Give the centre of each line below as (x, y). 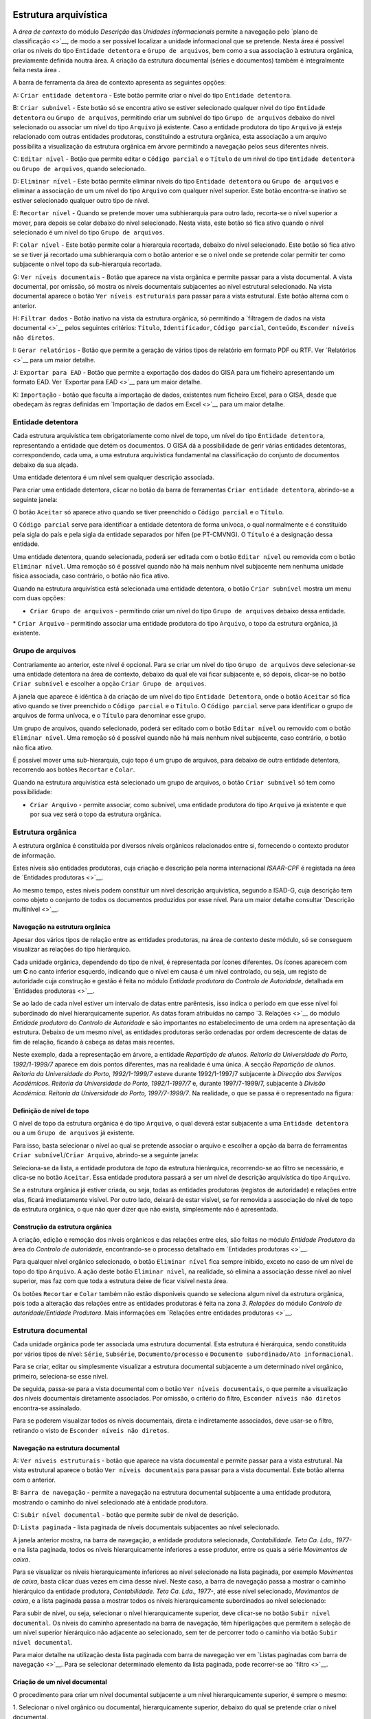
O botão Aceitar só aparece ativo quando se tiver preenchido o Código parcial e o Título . (148, 512)
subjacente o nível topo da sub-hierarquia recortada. (87, 264)
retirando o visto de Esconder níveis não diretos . (91, 1430)
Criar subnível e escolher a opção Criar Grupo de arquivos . (110, 683)
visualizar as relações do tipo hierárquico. (72, 950)
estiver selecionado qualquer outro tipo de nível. (81, 200)
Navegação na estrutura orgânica (62, 927)
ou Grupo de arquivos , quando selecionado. (79, 168)
